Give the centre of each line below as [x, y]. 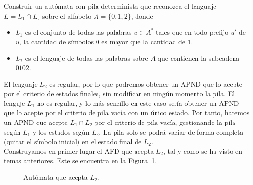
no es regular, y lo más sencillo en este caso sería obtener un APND [138, 103]
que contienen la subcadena [199, 58]
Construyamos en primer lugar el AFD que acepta [79, 151]
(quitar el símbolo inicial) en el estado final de [73, 141]
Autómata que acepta [56, 176]
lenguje [15, 103]
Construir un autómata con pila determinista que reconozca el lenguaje [110, 6]
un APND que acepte [36, 122]
